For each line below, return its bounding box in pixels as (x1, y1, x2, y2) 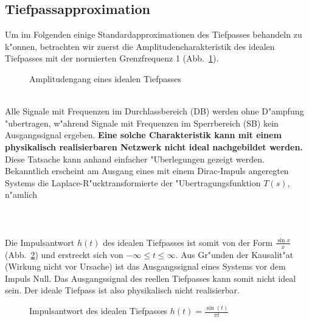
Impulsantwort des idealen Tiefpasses (29, 304, 168, 317)
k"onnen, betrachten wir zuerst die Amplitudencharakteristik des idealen (5, 40, 275, 52)
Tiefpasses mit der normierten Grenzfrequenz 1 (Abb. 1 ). (5, 52, 219, 65)
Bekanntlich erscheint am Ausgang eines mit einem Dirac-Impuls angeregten (5, 164, 289, 177)
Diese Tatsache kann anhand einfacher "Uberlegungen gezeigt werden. (5, 152, 265, 165)
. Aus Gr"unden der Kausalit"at (175, 248, 294, 261)
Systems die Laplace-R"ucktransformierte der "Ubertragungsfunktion (5, 176, 261, 189)
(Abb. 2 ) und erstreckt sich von (5, 248, 123, 261)
